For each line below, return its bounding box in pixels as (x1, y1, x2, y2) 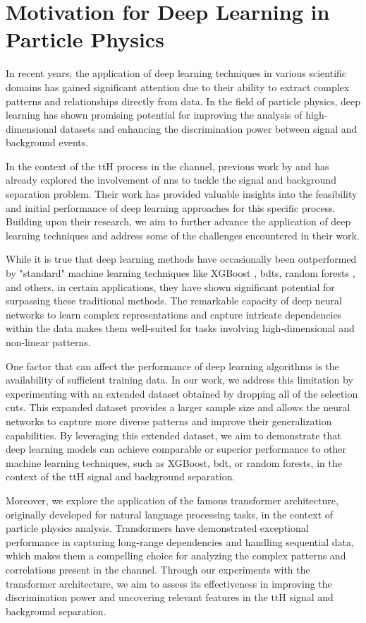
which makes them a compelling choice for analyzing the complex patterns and (6, 548, 346, 563)
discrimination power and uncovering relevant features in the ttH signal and (6, 590, 334, 605)
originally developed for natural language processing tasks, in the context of (6, 506, 334, 521)
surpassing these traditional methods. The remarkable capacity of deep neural (6, 293, 342, 308)
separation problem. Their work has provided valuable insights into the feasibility (6, 186, 358, 201)
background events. (6, 135, 89, 150)
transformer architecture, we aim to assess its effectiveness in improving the (6, 576, 332, 591)
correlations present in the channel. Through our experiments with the (6, 562, 310, 576)
